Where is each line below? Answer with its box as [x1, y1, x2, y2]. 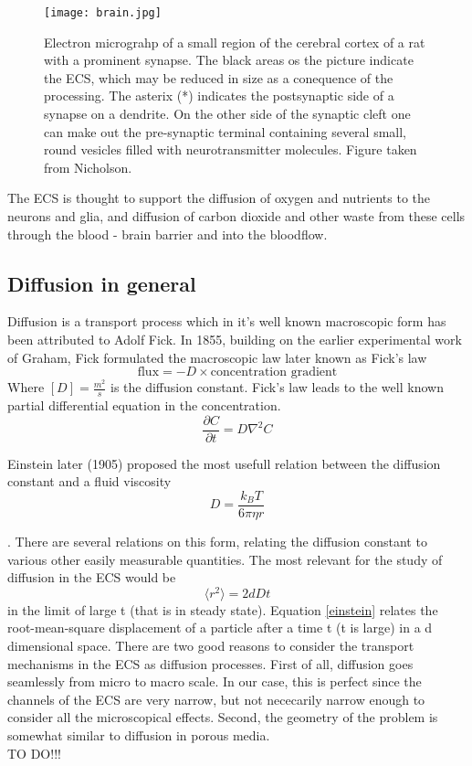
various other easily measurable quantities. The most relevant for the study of [7, 549, 443, 569]
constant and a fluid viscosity [7, 472, 172, 491]
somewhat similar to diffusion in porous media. [7, 725, 270, 744]
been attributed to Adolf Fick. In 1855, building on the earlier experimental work [7, 329, 462, 348]
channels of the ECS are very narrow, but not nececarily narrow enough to [7, 689, 425, 708]
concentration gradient [210, 366, 338, 379]
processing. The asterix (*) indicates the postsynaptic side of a [44, 86, 394, 105]
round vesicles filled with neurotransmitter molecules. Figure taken [44, 140, 417, 159]
